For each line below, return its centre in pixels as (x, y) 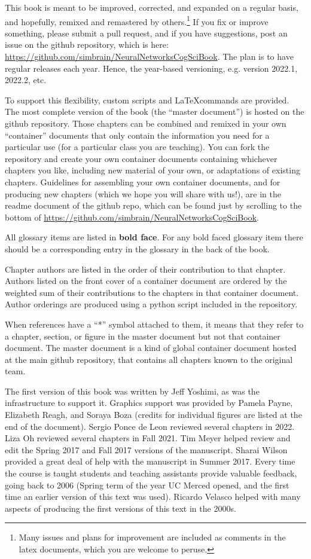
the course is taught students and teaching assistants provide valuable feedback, (151, 473)
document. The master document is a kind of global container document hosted (151, 348)
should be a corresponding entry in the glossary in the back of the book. (137, 248)
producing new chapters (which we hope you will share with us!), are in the (143, 193)
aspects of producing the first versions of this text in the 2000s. (121, 508)
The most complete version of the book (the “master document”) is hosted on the (155, 112)
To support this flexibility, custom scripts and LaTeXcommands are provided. (147, 100)
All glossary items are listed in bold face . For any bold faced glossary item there (154, 237)
